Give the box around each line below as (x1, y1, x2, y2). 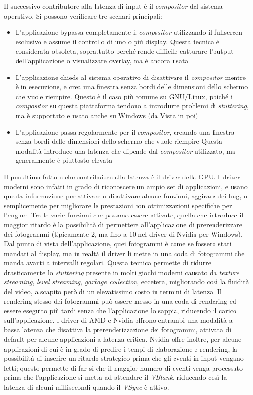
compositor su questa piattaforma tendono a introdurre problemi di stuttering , (15, 100, 249, 111)
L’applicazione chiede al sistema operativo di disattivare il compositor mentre (15, 72, 246, 82)
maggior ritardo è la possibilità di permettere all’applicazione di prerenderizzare (4, 219, 242, 229)
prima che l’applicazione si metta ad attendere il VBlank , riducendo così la (4, 372, 227, 382)
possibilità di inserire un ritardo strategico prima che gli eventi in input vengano (4, 353, 244, 363)
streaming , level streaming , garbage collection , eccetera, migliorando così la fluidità (4, 276, 249, 287)
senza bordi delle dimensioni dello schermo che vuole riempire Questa (15, 136, 223, 146)
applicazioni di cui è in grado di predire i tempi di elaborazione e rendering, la (4, 343, 237, 354)
